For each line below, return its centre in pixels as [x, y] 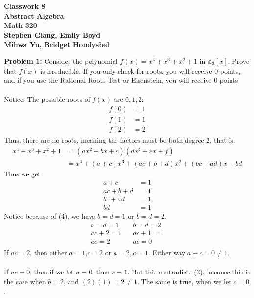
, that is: [222, 140]
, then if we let [52, 272]
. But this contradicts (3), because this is [189, 272]
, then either [48, 253]
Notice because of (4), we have [50, 216]
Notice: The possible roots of [47, 99]
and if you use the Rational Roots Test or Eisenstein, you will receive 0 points [121, 80]
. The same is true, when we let [184, 281]
